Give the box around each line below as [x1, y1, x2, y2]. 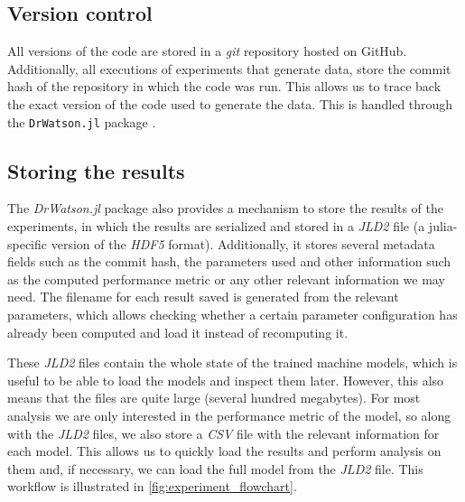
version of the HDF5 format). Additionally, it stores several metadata [51, 234, 435, 253]
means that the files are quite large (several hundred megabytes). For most [7, 388, 421, 407]
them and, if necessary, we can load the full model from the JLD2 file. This [7, 459, 423, 478]
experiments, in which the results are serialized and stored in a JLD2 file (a [7, 217, 425, 236]
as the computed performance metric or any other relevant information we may [7, 269, 445, 288]
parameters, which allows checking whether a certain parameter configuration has [7, 305, 458, 323]
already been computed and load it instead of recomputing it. [7, 322, 349, 341]
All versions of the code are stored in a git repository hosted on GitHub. [7, 42, 407, 60]
